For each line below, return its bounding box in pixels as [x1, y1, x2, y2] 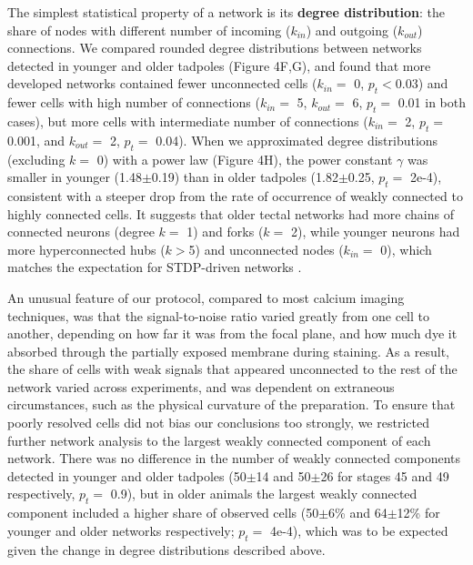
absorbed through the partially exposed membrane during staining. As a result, [7, 341, 450, 360]
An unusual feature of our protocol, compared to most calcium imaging [7, 288, 405, 307]
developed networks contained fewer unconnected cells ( [7, 74, 317, 93]
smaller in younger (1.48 [7, 167, 142, 187]
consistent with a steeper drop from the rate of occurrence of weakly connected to [7, 186, 463, 205]
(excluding [7, 149, 65, 168]
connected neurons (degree [7, 222, 155, 241]
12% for [397, 503, 440, 522]
